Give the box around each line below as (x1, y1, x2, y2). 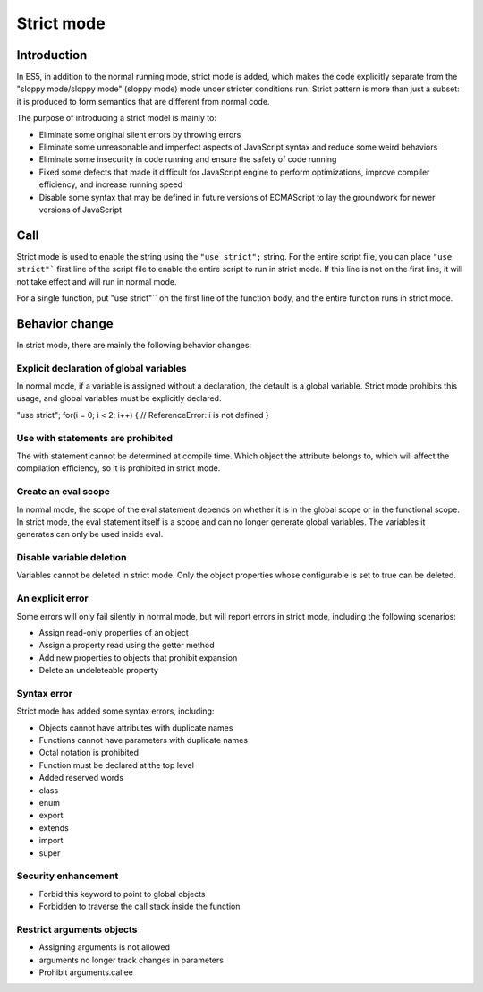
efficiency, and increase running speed (38, 179, 183, 190)
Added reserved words (38, 773, 124, 783)
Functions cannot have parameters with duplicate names (38, 735, 249, 746)
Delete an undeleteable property (38, 665, 158, 676)
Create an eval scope (16, 485, 111, 498)
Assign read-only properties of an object (38, 628, 190, 637)
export (38, 810, 64, 821)
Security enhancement (16, 869, 119, 882)
